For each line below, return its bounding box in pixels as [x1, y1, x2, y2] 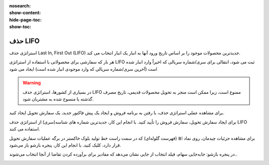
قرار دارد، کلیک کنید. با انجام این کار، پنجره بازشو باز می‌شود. [9, 142, 122, 148]
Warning [22, 80, 41, 86]
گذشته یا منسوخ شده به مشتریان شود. [22, 96, 94, 102]
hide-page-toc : [9, 16, 42, 22]
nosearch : [9, 3, 31, 8]
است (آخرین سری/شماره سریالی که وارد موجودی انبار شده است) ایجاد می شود [9, 66, 157, 72]
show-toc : [9, 24, 31, 30]
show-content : [9, 10, 41, 16]
